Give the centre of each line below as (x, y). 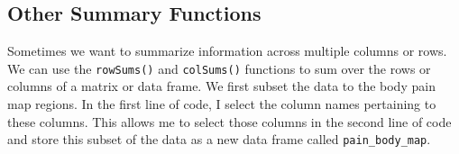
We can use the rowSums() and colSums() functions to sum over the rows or (219, 68)
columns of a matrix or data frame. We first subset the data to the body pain (221, 86)
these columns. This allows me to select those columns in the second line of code (229, 121)
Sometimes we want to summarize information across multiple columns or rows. (227, 51)
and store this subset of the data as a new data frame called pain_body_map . (219, 139)
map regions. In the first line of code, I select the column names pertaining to (222, 104)
